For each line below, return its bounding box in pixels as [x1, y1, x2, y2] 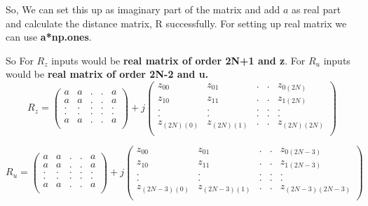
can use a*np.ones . [6, 29, 92, 44]
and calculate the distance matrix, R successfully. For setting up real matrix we [6, 15, 347, 30]
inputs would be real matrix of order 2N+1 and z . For [51, 53, 306, 67]
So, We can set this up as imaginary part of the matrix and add [6, 2, 280, 16]
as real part [291, 2, 341, 16]
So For [6, 53, 34, 67]
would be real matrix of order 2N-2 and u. [6, 67, 209, 81]
